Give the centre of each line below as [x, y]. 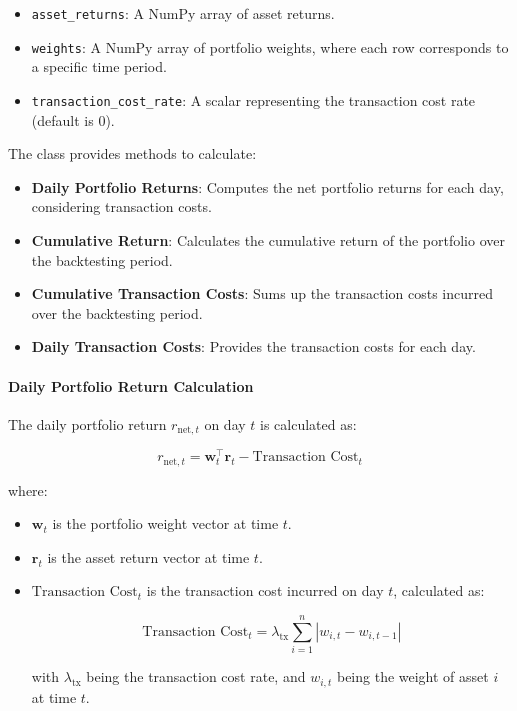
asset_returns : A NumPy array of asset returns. [183, 13]
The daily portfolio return [87, 423]
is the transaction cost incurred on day [265, 590]
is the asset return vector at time [148, 556]
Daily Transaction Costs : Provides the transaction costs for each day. [253, 346]
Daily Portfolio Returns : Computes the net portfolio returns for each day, [267, 186]
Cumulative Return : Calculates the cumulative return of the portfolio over [268, 239]
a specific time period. [99, 66]
